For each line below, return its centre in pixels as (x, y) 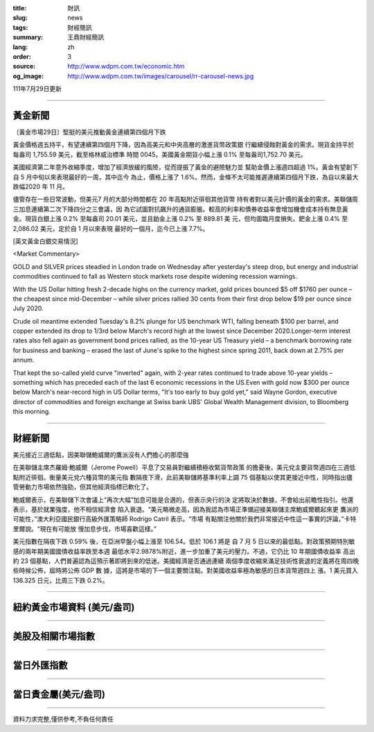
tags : (20, 27)
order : (22, 56)
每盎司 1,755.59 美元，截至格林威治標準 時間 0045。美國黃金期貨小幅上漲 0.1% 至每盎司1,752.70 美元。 (160, 154)
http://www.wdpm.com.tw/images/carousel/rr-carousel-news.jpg (161, 76)
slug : (20, 18)
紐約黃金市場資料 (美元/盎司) (74, 607)
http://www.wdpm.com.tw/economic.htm (126, 67)
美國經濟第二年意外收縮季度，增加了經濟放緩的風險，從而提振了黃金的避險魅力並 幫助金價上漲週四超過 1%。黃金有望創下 (186, 167)
